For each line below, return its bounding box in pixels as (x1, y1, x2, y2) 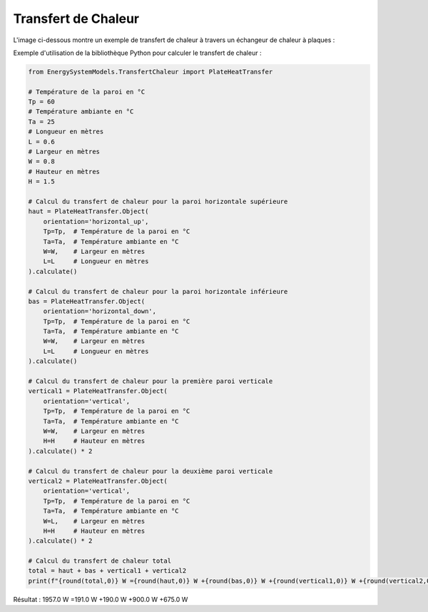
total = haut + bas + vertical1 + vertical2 (28, 567, 187, 575)
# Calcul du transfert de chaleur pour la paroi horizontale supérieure (28, 198, 288, 205)
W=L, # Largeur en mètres (43, 517, 146, 525)
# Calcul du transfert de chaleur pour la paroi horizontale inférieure (28, 287, 288, 295)
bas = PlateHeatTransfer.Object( (28, 297, 146, 305)
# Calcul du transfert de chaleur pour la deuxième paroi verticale (28, 467, 273, 475)
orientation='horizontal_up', (43, 218, 149, 225)
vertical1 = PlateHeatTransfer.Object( (28, 387, 168, 395)
